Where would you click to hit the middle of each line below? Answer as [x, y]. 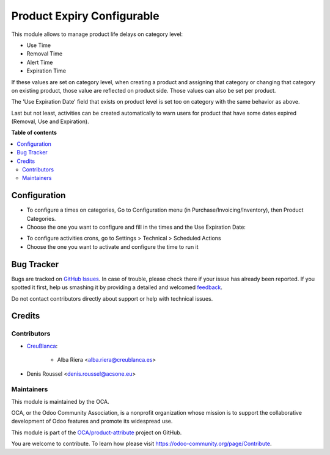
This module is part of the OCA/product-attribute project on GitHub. [97, 432]
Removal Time [45, 54]
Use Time [39, 45]
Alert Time [40, 62]
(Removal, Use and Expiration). [50, 121]
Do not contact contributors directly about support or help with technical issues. [112, 298]
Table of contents [34, 133]
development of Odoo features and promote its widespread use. [92, 421]
